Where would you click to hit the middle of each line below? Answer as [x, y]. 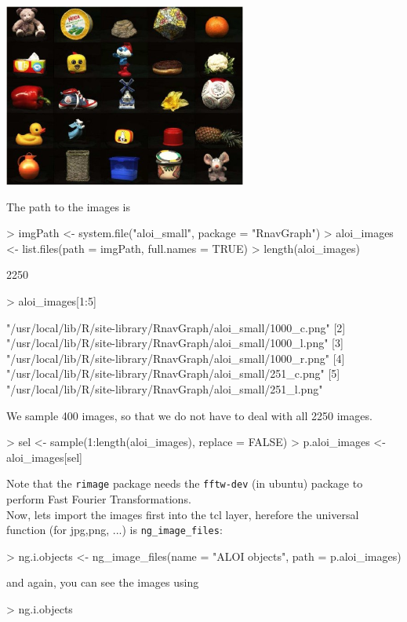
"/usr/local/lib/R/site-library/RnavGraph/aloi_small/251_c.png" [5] [173, 373]
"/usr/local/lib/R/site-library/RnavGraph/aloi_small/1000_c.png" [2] [176, 327]
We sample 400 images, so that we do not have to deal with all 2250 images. [189, 415]
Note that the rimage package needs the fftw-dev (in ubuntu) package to [185, 483]
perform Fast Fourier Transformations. [99, 499]
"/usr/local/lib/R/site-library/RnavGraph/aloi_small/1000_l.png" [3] [175, 343]
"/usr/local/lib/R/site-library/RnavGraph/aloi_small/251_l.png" [165, 389]
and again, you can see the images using [103, 582]
